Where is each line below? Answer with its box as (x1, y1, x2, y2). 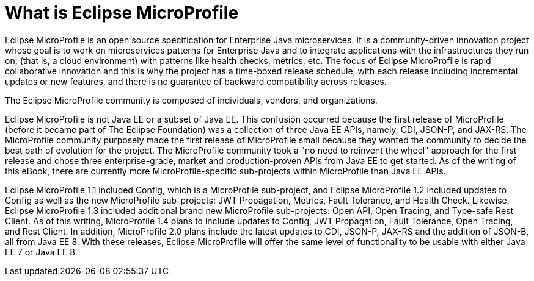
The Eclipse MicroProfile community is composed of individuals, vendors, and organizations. (5, 94, 378, 105)
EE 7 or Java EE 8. (5, 246, 78, 257)
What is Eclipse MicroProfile (5, 2, 239, 23)
